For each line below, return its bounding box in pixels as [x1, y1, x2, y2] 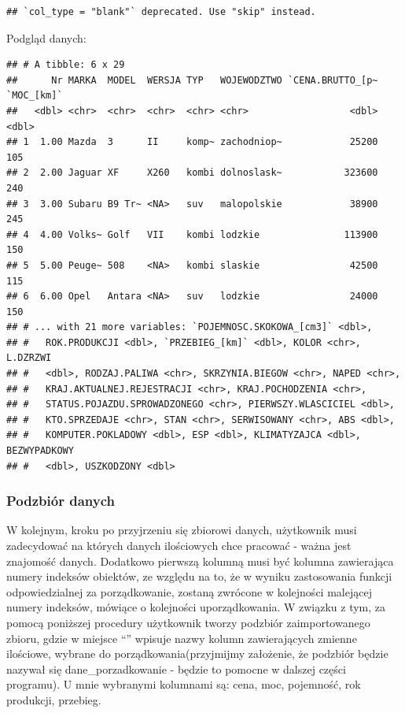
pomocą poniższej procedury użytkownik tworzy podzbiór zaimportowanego [6, 615, 370, 630]
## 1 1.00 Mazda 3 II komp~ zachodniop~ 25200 [6, 136, 378, 148]
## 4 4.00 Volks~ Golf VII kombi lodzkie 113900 [6, 228, 378, 240]
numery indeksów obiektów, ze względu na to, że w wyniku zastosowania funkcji [6, 568, 392, 585]
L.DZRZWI [6, 352, 52, 364]
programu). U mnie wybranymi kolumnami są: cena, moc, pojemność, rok [6, 676, 361, 693]
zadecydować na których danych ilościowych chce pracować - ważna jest [6, 537, 352, 554]
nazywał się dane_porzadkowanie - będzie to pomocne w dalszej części [6, 660, 346, 677]
